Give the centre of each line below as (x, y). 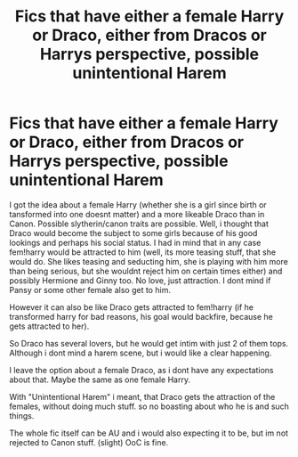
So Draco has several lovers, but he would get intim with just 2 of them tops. (149, 343)
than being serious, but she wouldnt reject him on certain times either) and (146, 271)
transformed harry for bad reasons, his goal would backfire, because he (141, 316)
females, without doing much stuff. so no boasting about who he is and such (149, 406)
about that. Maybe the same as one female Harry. (100, 379)
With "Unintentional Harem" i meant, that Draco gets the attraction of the (142, 396)
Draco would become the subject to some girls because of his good (133, 233)
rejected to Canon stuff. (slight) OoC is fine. (89, 442)
